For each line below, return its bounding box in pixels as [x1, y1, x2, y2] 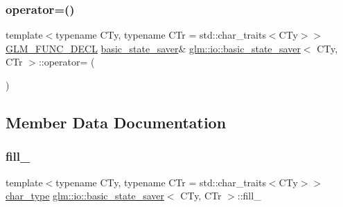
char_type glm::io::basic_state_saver [6, 188, 164, 203]
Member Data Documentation [6, 111, 227, 132]
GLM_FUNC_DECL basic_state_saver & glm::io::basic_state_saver [6, 41, 301, 55]
